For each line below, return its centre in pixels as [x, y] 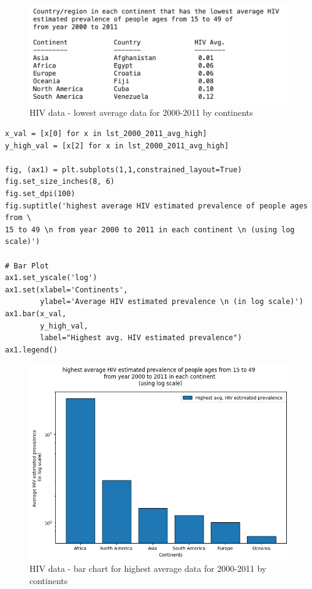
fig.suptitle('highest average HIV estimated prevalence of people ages [156, 206]
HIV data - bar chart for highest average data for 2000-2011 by [148, 568]
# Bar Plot [27, 266]
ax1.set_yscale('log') [51, 278]
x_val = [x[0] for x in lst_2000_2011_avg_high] [106, 134]
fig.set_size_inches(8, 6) [60, 182]
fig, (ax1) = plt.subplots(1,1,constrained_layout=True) [124, 169]
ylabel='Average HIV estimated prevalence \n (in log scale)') [172, 302]
